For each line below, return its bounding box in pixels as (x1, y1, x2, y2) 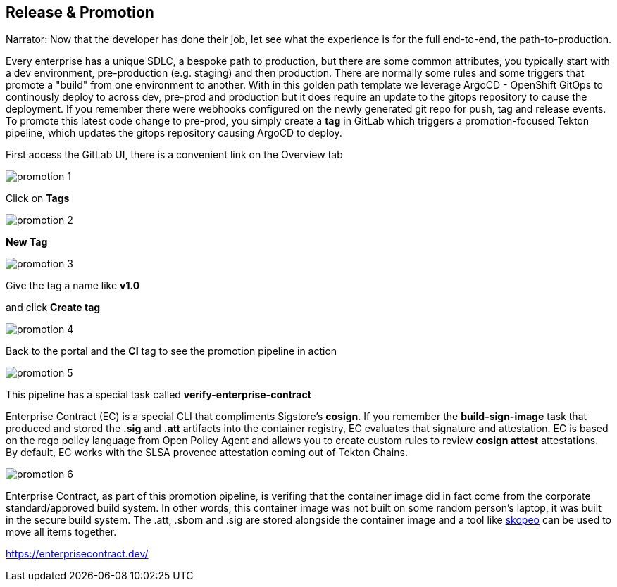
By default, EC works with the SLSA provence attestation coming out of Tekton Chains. (6, 446, 408, 459)
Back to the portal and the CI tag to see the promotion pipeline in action (6, 345, 337, 358)
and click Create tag (6, 301, 101, 314)
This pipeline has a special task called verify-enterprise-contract (6, 389, 311, 401)
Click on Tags (6, 192, 70, 205)
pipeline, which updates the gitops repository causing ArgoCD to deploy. (6, 127, 342, 139)
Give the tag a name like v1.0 (6, 279, 140, 292)
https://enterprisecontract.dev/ (6, 548, 149, 560)
